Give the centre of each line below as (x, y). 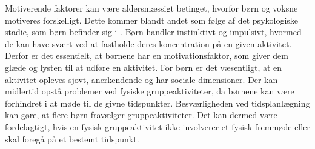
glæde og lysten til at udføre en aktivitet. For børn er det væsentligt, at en (144, 67)
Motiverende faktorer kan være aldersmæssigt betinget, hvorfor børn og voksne (151, 8)
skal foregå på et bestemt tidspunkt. (72, 138)
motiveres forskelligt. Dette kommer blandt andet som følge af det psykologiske (152, 20)
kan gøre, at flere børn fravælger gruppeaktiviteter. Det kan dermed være (141, 115)
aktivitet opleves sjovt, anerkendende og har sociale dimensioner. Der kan (141, 79)
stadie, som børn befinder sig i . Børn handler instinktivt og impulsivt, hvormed (153, 32)
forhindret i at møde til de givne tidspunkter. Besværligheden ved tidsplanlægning (157, 103)
